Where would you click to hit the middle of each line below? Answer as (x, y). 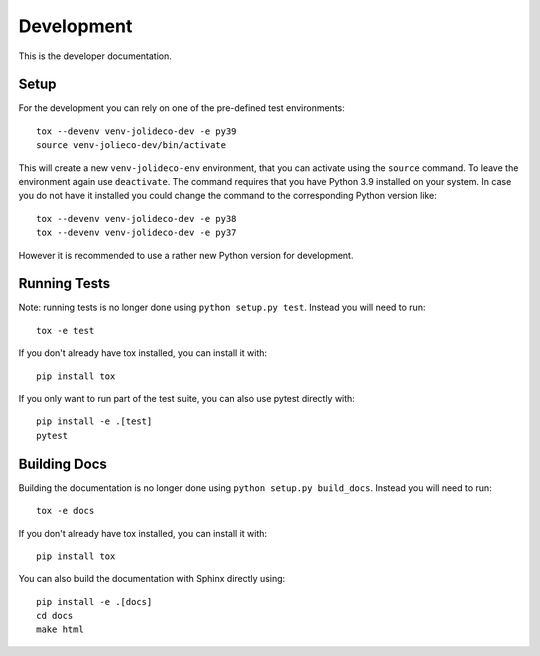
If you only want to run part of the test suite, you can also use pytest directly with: (186, 399)
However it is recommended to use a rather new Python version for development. (186, 255)
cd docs (55, 616)
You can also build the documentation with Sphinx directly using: (152, 579)
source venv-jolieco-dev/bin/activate (131, 145)
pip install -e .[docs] (94, 601)
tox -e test (65, 330)
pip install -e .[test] (94, 421)
